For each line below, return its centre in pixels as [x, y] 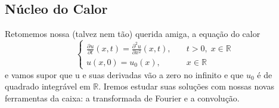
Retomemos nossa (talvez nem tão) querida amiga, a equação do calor [133, 34]
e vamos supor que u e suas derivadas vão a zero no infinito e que [124, 74]
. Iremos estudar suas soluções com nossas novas [186, 86]
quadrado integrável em [48, 86]
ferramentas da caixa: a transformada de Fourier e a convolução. [122, 98]
